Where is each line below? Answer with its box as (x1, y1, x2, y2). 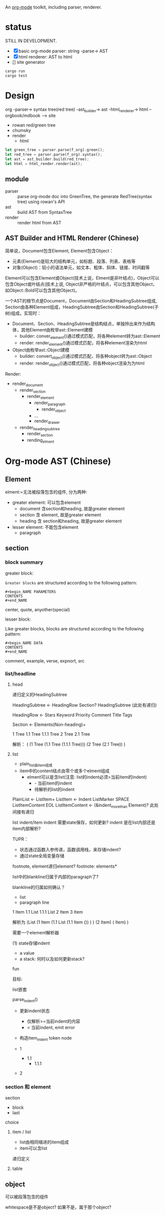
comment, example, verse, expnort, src (5, 658, 85, 664)
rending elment (27, 437, 55, 444)
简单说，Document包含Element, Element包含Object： (5, 248, 114, 253)
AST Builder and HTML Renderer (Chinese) (5, 234, 139, 243)
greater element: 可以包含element (12, 499, 81, 505)
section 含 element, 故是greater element (19, 511, 101, 518)
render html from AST (17, 219, 62, 225)
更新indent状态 (19, 1008, 50, 1014)
